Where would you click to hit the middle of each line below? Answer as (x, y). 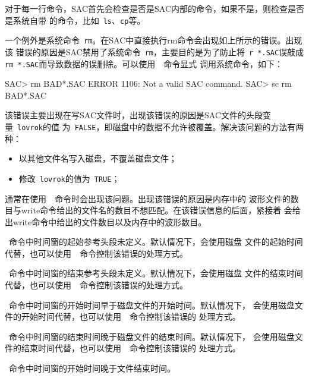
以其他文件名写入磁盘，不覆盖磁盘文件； (98, 158)
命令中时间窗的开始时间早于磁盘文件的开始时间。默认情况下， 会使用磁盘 (152, 305)
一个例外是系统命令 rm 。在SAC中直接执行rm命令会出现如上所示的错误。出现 (154, 40)
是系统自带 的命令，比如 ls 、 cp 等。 (75, 20)
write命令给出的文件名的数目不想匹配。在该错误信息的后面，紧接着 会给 (161, 210)
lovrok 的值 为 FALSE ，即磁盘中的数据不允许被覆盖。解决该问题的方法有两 (161, 127)
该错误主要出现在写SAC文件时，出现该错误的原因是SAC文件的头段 (134, 115)
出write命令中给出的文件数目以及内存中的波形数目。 (106, 221)
